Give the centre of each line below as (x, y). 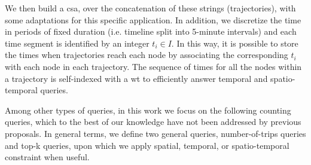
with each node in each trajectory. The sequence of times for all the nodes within (153, 66)
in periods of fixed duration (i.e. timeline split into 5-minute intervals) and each (151, 31)
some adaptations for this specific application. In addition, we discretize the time (153, 19)
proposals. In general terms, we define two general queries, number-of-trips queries (155, 133)
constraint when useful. (47, 157)
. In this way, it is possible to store (235, 43)
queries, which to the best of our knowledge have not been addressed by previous (153, 122)
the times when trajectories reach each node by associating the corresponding (147, 55)
